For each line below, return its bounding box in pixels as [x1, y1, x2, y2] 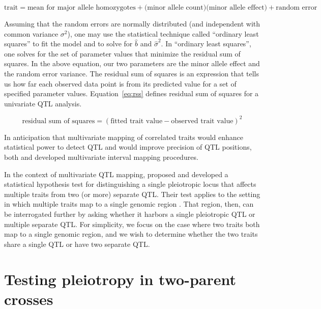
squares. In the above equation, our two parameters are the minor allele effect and [4, 58, 260, 69]
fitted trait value [110, 117, 163, 125]
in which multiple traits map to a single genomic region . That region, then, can [4, 199, 254, 209]
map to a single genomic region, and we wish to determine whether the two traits [4, 229, 258, 239]
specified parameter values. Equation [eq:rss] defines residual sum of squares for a [4, 88, 259, 99]
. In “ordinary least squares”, [161, 38, 251, 49]
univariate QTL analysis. [4, 98, 82, 108]
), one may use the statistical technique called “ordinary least [67, 28, 259, 39]
